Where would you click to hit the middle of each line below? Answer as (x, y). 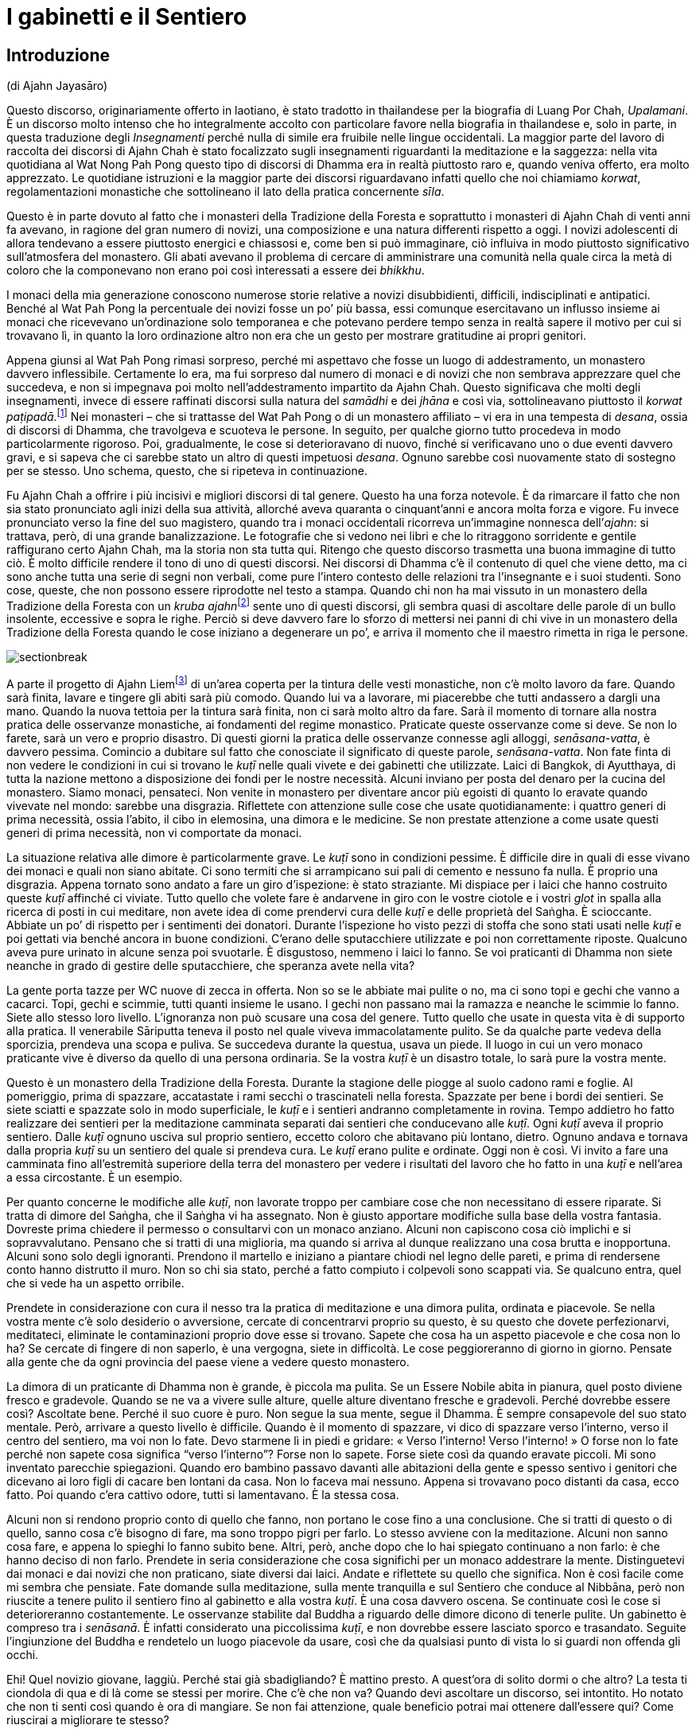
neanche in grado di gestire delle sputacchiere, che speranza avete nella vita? (211, 966)
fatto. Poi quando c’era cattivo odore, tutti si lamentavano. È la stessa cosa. (203, 1495)
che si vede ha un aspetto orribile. (95, 1283)
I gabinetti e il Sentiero (127, 17)
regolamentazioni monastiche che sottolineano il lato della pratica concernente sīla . (226, 192)
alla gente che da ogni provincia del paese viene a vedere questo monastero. (208, 1362)
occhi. (23, 1655)
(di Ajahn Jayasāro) (57, 86)
